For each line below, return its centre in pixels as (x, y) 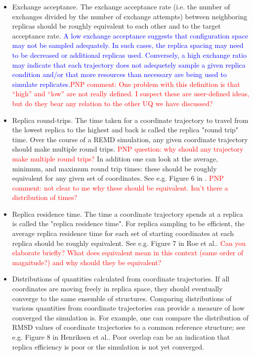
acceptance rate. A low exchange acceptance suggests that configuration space (130, 35)
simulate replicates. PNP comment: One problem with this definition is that (126, 84)
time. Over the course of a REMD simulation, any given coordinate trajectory (130, 139)
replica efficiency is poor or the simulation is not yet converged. (108, 346)
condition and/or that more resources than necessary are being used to (119, 74)
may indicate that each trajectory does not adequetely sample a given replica (129, 64)
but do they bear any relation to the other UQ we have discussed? (112, 103)
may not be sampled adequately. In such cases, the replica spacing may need (128, 45)
